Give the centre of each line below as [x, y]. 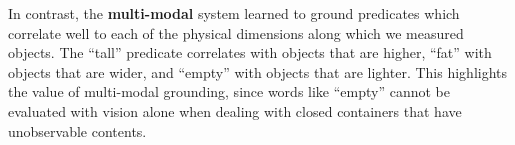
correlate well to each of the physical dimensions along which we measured [236, 32]
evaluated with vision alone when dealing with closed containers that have [235, 110]
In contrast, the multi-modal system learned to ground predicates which [234, 13]
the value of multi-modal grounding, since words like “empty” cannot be [229, 91]
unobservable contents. [77, 130]
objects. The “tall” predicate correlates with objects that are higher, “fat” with [250, 52]
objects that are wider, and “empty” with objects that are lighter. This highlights [258, 71]
